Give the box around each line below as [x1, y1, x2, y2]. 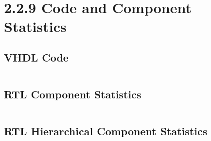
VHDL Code [4, 49, 69, 64]
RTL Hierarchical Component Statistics [4, 124, 208, 139]
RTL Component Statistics [4, 87, 141, 102]
